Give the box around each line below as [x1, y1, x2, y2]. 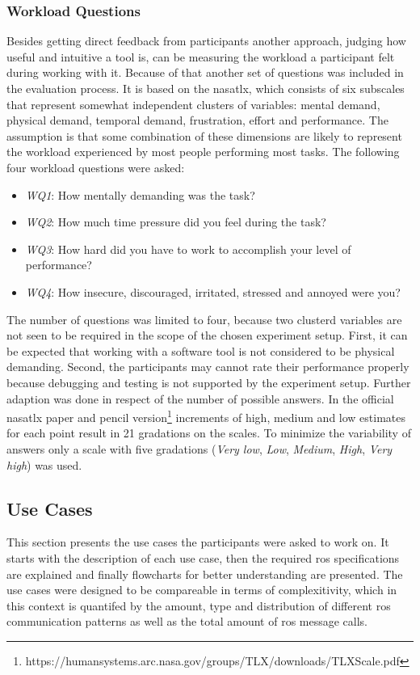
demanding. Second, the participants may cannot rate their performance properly [6, 358, 409, 375]
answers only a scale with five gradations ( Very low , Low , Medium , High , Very [6, 440, 393, 457]
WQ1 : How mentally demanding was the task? [25, 186, 255, 203]
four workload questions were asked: [6, 158, 185, 175]
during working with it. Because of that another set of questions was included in [6, 64, 404, 81]
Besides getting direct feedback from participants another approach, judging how [6, 32, 406, 49]
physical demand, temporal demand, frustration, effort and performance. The [6, 112, 388, 129]
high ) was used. [6, 456, 82, 473]
